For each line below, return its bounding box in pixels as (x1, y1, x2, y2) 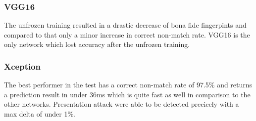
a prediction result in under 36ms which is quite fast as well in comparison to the (4, 89, 251, 99)
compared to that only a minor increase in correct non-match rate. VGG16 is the (4, 29, 250, 40)
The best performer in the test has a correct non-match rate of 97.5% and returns (4, 80, 253, 90)
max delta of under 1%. (4, 109, 75, 119)
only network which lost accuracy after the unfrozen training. (4, 39, 190, 49)
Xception (4, 60, 41, 72)
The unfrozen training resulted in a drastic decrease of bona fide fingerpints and (4, 20, 247, 30)
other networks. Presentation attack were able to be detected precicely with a (4, 99, 239, 109)
